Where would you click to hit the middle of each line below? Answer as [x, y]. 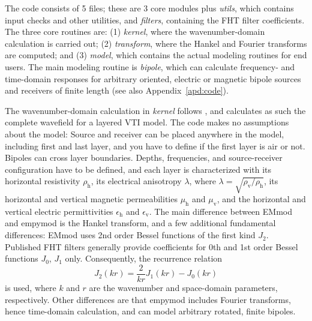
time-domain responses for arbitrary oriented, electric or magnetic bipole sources [153, 78]
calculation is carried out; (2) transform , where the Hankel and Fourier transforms [156, 43]
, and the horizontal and [261, 199]
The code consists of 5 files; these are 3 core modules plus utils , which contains [149, 8]
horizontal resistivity [43, 181]
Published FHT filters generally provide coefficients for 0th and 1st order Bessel [151, 246]
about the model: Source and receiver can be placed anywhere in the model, [145, 133]
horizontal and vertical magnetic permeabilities [91, 199]
